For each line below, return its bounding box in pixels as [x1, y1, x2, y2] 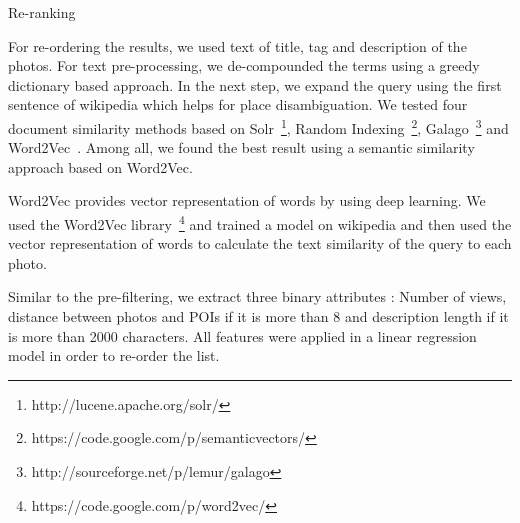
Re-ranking [8, 2, 76, 22]
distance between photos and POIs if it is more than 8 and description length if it [8, 306, 509, 327]
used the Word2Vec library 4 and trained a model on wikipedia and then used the [8, 211, 512, 234]
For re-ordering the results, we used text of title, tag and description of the [8, 35, 467, 56]
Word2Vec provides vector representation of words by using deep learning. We [8, 190, 486, 211]
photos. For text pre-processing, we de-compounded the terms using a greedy [8, 55, 480, 76]
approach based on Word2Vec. [8, 156, 193, 177]
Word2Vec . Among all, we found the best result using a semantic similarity [8, 137, 475, 158]
